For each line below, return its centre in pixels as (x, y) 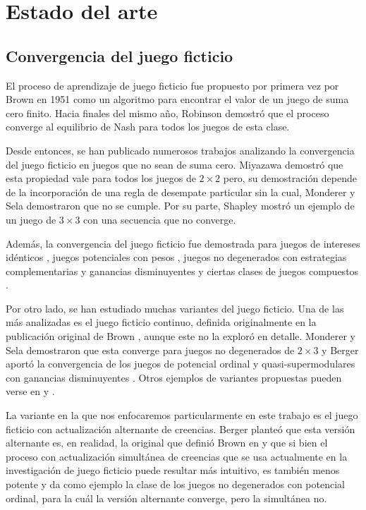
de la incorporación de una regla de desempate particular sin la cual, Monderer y (181, 192)
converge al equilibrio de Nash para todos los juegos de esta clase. (148, 127)
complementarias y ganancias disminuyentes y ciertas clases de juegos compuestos (182, 271)
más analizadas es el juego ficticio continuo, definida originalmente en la (161, 322)
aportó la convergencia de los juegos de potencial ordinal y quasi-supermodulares (181, 364)
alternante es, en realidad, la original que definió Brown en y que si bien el (167, 443)
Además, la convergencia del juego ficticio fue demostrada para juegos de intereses (183, 243)
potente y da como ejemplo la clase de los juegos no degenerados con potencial (175, 484)
